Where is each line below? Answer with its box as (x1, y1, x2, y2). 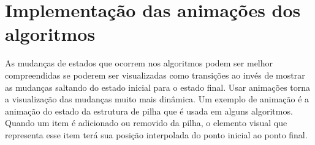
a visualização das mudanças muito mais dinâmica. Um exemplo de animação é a (5, 93, 309, 105)
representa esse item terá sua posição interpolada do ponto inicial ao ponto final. (5, 128, 308, 141)
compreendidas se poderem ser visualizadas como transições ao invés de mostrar (5, 68, 305, 81)
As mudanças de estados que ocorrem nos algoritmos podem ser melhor (5, 57, 273, 69)
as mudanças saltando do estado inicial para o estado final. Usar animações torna (5, 80, 311, 93)
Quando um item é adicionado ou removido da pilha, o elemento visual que (5, 116, 287, 129)
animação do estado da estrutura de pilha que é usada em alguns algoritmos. (5, 104, 293, 117)
